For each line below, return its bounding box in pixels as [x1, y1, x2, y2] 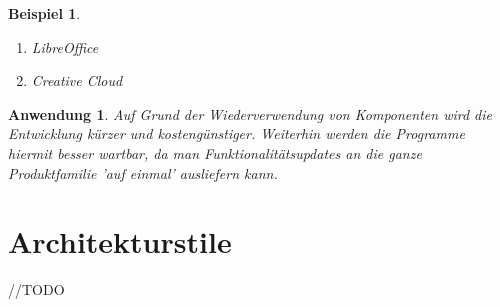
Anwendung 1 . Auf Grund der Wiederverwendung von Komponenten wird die [8, 103, 492, 124]
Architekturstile [8, 221, 232, 262]
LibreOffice [31, 36, 99, 57]
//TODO [8, 279, 65, 300]
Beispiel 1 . [8, 3, 81, 23]
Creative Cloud [31, 70, 123, 91]
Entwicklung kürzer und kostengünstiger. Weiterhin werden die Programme [8, 123, 465, 144]
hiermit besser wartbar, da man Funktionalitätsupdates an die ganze [8, 142, 422, 163]
